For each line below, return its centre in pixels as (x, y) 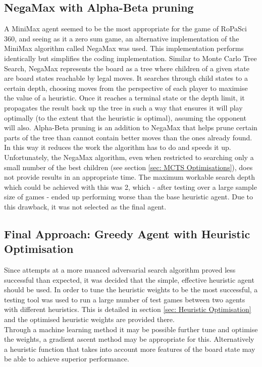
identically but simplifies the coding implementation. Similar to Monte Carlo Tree (130, 58)
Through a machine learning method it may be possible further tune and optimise (131, 329)
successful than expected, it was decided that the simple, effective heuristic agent (129, 279)
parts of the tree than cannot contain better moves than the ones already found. (128, 137)
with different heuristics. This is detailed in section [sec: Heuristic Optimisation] (128, 309)
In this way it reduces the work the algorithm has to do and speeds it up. (118, 147)
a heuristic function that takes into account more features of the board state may (130, 349)
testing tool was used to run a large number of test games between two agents (125, 299)
